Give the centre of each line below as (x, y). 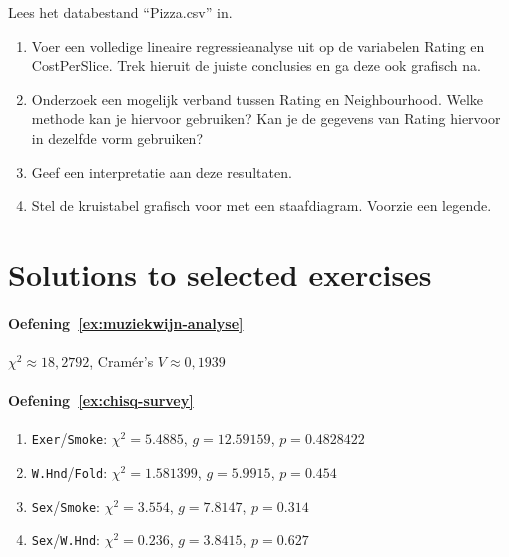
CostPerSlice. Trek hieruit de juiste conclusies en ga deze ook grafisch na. (256, 65)
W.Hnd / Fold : (69, 471)
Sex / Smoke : (65, 505)
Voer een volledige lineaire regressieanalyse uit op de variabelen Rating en (258, 45)
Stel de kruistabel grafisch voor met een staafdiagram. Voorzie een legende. (261, 205)
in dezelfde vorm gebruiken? (117, 137)
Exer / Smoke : (69, 438)
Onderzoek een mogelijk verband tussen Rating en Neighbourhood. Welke (257, 98)
